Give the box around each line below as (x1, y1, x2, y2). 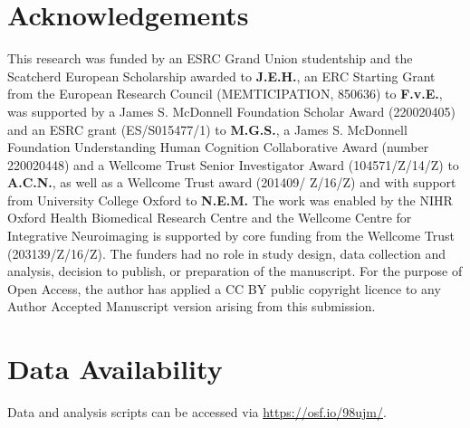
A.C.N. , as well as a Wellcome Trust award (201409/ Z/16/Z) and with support (7, 173, 456, 192)
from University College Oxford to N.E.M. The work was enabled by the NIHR (7, 190, 453, 209)
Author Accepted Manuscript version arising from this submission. (7, 297, 376, 316)
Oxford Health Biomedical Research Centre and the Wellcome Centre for (7, 208, 412, 227)
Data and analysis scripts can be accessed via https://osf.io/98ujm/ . (7, 403, 387, 422)
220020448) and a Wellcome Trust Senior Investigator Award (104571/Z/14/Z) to (7, 155, 459, 174)
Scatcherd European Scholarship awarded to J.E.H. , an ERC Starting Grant (7, 66, 436, 85)
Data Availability (7, 350, 223, 387)
